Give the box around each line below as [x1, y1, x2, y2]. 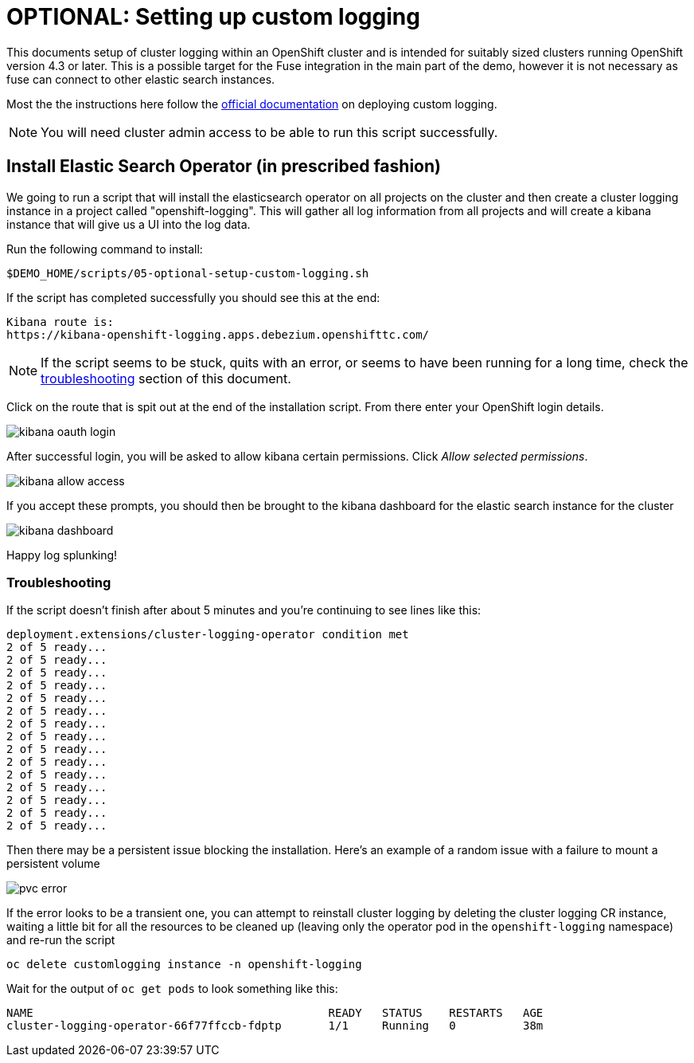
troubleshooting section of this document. [41, 370, 291, 386]
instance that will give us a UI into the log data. [6, 217, 251, 231]
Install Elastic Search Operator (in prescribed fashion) [6, 156, 441, 177]
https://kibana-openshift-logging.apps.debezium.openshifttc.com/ [6, 328, 430, 341]
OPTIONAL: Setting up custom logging [6, 3, 420, 30]
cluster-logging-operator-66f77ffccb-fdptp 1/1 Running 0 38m [6, 1019, 544, 1033]
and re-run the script [6, 933, 115, 947]
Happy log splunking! [6, 547, 118, 562]
